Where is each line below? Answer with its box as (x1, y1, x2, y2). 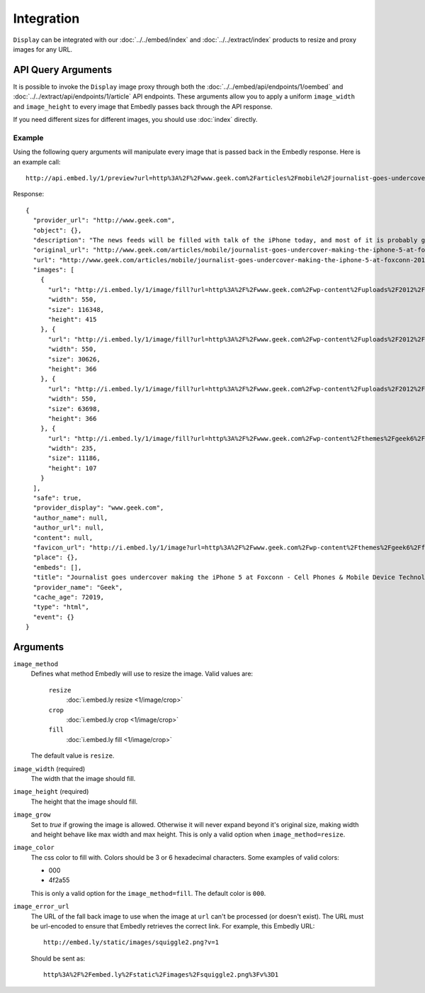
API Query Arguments (13, 64, 113, 76)
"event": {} (33, 613, 74, 621)
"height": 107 (47, 464, 97, 472)
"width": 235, (47, 444, 97, 453)
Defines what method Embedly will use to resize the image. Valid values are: (30, 670, 254, 678)
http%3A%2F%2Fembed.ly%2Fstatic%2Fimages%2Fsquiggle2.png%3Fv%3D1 (43, 971, 279, 979)
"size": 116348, (47, 305, 105, 313)
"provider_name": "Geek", (33, 583, 123, 591)
